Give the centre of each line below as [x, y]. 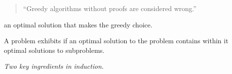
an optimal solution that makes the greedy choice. [78, 24]
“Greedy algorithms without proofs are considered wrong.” [110, 8]
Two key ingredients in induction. [54, 66]
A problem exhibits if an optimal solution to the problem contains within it [116, 41]
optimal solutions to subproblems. [54, 50]
